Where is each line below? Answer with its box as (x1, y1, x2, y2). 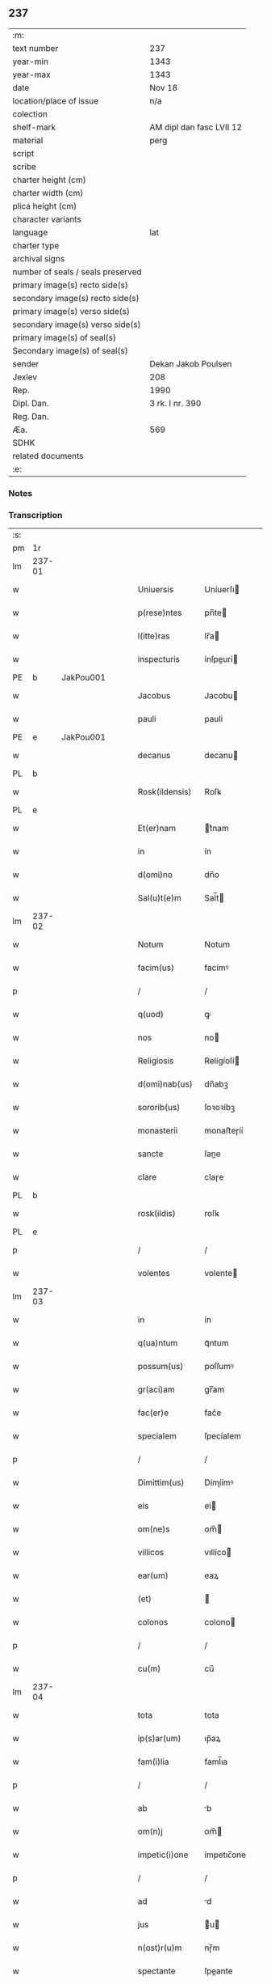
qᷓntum (204, 1338, 229, 1349)
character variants (12, 214, 82, 225)
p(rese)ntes (137, 607, 182, 618)
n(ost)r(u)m (137, 1942, 182, 1953)
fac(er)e (137, 1407, 169, 1418)
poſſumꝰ (204, 1361, 234, 1372)
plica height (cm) (12, 200, 77, 211)
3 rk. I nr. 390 (149, 397, 202, 409)
